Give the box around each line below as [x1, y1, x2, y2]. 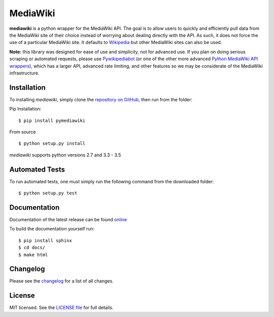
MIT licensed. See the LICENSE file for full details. [9, 304, 114, 311]
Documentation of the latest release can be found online [9, 216, 127, 222]
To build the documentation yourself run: [9, 226, 95, 232]
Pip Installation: [9, 106, 42, 112]
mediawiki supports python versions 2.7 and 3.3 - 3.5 [9, 152, 121, 158]
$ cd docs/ [18, 245, 46, 251]
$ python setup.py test [18, 190, 78, 196]
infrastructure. [9, 70, 40, 76]
